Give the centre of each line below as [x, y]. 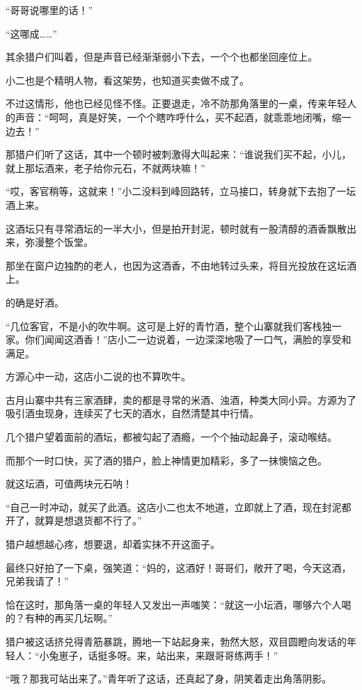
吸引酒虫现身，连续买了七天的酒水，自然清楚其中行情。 [132, 413]
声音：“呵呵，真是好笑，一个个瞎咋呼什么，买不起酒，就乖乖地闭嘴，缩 [178, 117]
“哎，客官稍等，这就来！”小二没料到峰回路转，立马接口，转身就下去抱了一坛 [181, 191]
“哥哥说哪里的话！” [49, 10]
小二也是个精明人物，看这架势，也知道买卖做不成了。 [127, 80]
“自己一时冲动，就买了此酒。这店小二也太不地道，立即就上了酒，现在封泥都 [179, 507]
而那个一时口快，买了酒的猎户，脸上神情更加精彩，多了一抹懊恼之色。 [166, 460]
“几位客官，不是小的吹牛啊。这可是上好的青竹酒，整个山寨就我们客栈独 [169, 326]
